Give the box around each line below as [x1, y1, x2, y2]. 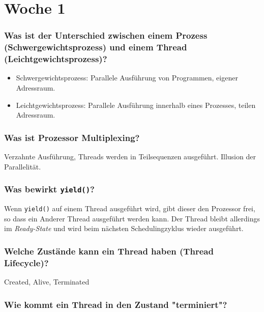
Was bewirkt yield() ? [4, 183, 95, 195]
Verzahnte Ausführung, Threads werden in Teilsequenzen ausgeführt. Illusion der [4, 151, 256, 162]
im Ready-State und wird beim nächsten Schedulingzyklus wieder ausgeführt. [4, 223, 244, 234]
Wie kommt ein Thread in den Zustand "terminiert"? [4, 298, 227, 310]
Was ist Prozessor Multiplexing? [4, 131, 140, 144]
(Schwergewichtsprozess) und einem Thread [4, 41, 187, 53]
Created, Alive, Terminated [4, 276, 90, 287]
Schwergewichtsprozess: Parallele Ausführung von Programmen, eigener [16, 72, 238, 83]
